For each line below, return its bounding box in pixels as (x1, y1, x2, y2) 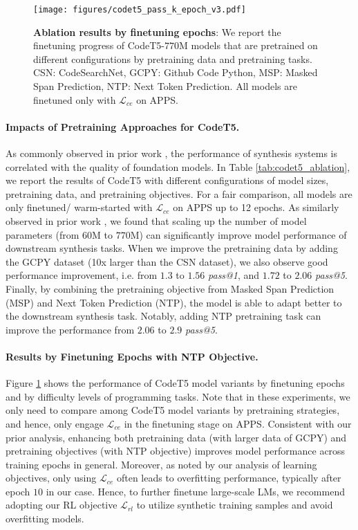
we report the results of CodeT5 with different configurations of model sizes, (6, 173, 329, 188)
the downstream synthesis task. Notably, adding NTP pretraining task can (6, 309, 321, 323)
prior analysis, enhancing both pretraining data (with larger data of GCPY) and (6, 430, 347, 444)
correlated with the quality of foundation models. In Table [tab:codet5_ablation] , (6, 159, 350, 174)
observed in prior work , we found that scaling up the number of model (6, 213, 307, 228)
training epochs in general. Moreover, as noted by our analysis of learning (6, 457, 317, 471)
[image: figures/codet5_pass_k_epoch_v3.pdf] (33, 5, 246, 15)
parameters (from (6, 227, 79, 241)
